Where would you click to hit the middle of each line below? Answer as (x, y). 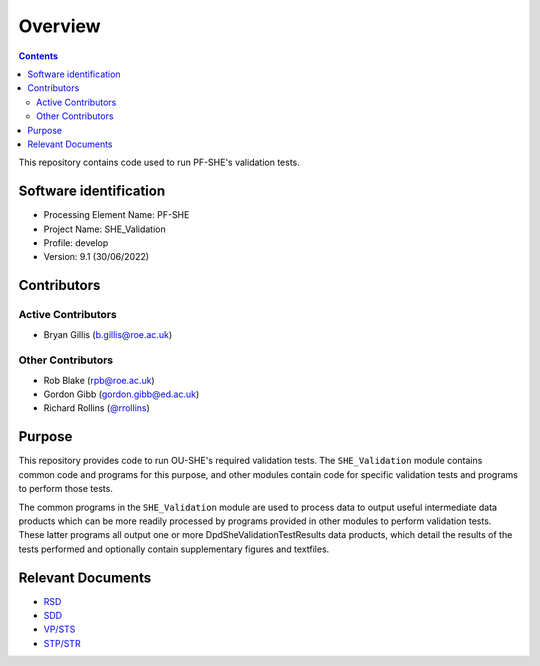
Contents (38, 56)
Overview (59, 26)
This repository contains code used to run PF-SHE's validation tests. (159, 162)
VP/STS (59, 629)
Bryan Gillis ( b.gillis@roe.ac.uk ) (108, 334)
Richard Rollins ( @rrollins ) (96, 408)
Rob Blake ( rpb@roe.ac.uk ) (99, 380)
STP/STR (62, 643)
